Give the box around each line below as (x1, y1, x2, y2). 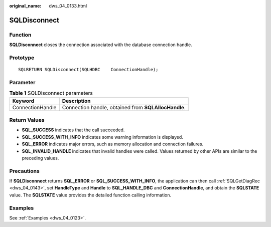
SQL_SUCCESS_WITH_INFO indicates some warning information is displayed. (22, 134, 183, 140)
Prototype (9, 54, 35, 61)
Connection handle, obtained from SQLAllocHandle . (62, 104, 186, 111)
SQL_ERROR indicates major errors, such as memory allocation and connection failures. (22, 141, 204, 147)
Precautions (9, 167, 40, 174)
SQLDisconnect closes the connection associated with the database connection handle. (9, 42, 193, 48)
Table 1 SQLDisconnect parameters (9, 90, 93, 97)
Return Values (9, 117, 45, 123)
